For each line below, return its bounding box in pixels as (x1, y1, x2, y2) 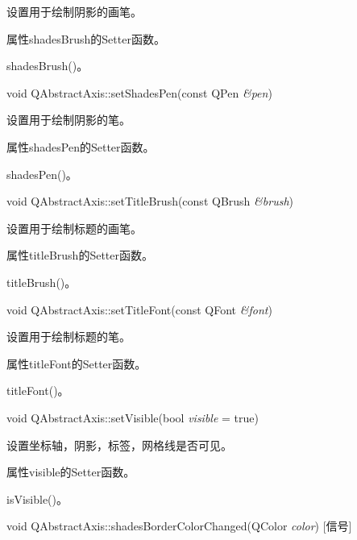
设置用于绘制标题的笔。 (6, 328, 131, 345)
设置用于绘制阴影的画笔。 (6, 3, 142, 19)
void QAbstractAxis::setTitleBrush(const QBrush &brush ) (6, 193, 293, 210)
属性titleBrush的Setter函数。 (6, 247, 153, 264)
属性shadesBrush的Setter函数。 (6, 30, 165, 47)
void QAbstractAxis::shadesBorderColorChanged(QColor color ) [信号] (6, 517, 352, 534)
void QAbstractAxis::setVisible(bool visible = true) (6, 409, 259, 426)
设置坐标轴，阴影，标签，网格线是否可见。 (6, 436, 232, 453)
